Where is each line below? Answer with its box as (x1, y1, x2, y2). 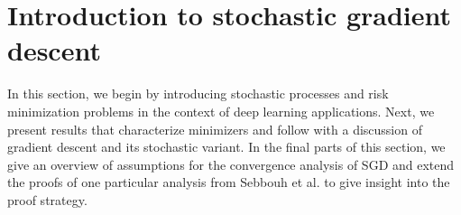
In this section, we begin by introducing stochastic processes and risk (7, 84, 389, 103)
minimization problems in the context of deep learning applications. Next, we (7, 101, 435, 120)
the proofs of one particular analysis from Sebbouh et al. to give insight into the (7, 173, 450, 192)
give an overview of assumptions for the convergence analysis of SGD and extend (7, 154, 455, 173)
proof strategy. (7, 190, 88, 209)
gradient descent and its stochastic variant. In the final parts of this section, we (7, 137, 446, 156)
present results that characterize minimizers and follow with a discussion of (7, 119, 422, 138)
